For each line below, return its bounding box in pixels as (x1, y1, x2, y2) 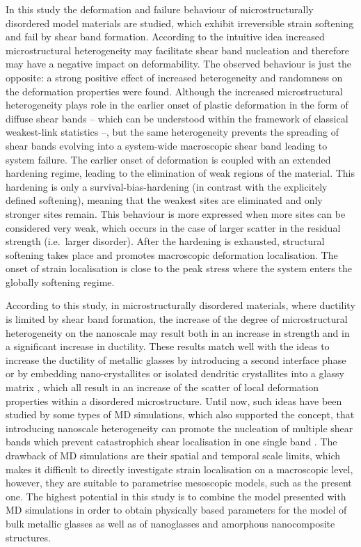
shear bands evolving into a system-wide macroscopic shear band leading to (6, 138, 328, 152)
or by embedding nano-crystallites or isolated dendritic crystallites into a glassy (6, 366, 344, 381)
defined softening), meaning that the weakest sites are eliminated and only (6, 193, 323, 207)
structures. (6, 530, 51, 544)
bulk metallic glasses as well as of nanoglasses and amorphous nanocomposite (6, 516, 335, 530)
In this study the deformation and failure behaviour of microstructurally (6, 2, 314, 16)
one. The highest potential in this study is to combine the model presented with (6, 489, 346, 503)
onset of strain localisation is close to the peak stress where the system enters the (6, 261, 352, 276)
